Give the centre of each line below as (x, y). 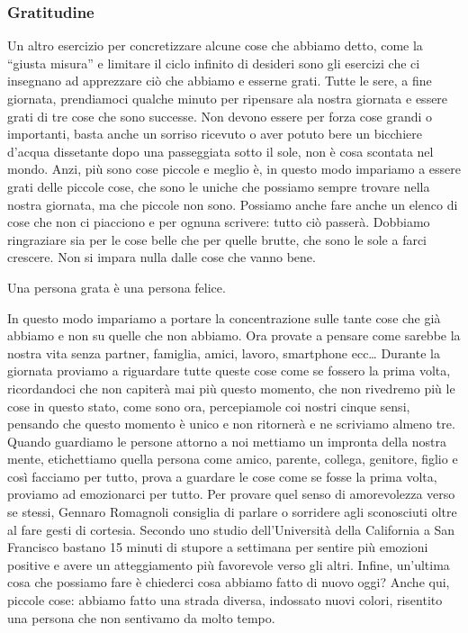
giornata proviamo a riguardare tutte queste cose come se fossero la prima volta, (229, 371)
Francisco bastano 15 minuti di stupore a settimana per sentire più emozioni (218, 547)
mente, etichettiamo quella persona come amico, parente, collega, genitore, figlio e (233, 459)
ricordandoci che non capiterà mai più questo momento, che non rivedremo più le (231, 388)
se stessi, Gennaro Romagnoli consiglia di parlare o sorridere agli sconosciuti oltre (232, 512)
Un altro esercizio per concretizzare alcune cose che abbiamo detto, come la (215, 45)
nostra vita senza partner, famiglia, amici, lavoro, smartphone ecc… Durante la (224, 353)
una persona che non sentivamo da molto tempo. (141, 617)
